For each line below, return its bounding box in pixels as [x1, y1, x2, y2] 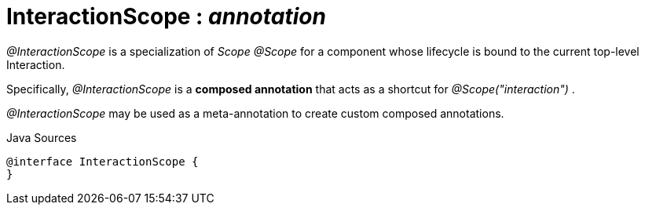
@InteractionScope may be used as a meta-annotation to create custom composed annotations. [6, 106, 504, 120]
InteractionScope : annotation [6, 3, 326, 30]
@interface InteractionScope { [6, 155, 199, 168]
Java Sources [6, 130, 77, 144]
